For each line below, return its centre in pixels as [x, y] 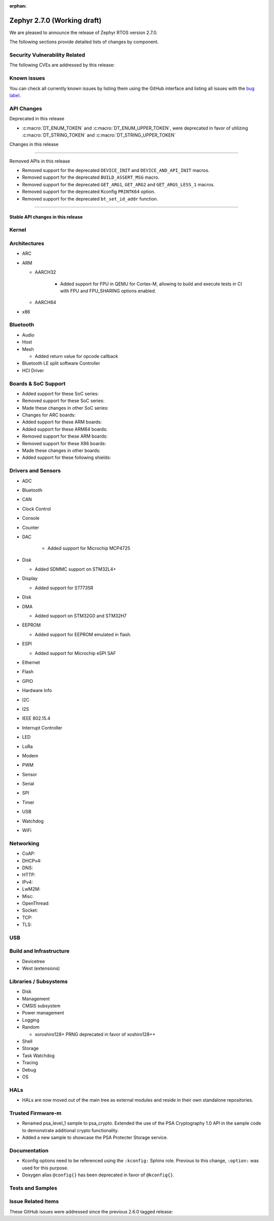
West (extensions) [41, 968]
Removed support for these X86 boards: [64, 443]
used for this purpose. [45, 1168]
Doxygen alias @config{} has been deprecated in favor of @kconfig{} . [98, 1175]
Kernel [18, 230]
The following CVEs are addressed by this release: [62, 65]
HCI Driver [33, 370]
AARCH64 [45, 303]
